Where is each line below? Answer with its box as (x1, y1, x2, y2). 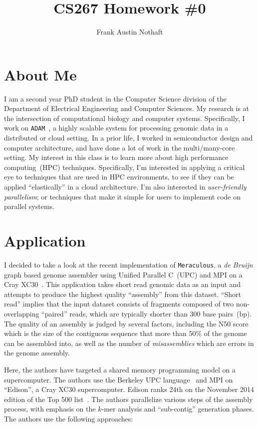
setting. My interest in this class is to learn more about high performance (4, 152, 229, 162)
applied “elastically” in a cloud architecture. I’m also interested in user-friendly (4, 181, 247, 192)
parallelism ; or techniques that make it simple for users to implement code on (4, 191, 241, 201)
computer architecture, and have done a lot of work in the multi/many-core (4, 142, 235, 152)
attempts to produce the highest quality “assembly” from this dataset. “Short (4, 288, 242, 299)
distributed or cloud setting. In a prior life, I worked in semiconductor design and (4, 132, 253, 143)
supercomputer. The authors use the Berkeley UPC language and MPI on (4, 374, 233, 384)
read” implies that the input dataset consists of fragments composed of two (4, 298, 234, 309)
